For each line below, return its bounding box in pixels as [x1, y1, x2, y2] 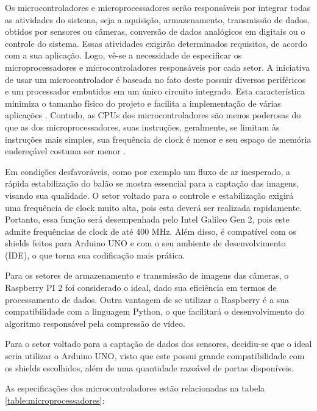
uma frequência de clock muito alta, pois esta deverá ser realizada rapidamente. [5, 201, 302, 213]
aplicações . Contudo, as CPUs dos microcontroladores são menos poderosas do [5, 109, 301, 121]
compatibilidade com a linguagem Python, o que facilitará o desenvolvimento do [5, 305, 305, 318]
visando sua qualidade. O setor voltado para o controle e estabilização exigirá [5, 188, 294, 201]
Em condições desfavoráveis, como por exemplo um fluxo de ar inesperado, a [5, 165, 291, 177]
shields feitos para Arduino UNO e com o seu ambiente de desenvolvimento [5, 237, 286, 249]
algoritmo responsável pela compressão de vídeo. [5, 316, 185, 329]
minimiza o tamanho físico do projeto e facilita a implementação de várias [5, 96, 281, 109]
